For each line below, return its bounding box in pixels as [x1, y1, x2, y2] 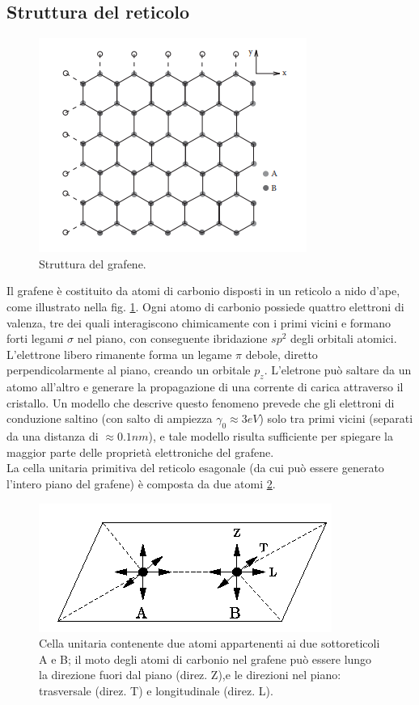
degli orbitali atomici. [290, 330, 397, 347]
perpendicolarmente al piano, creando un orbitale [6, 361, 251, 378]
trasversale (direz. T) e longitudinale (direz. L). [39, 682, 273, 699]
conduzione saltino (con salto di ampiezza [6, 410, 213, 427]
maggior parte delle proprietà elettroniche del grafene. [6, 443, 274, 460]
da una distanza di [6, 428, 99, 445]
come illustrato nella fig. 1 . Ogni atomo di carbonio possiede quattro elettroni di [6, 298, 404, 315]
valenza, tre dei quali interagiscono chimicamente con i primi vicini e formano [6, 314, 391, 331]
